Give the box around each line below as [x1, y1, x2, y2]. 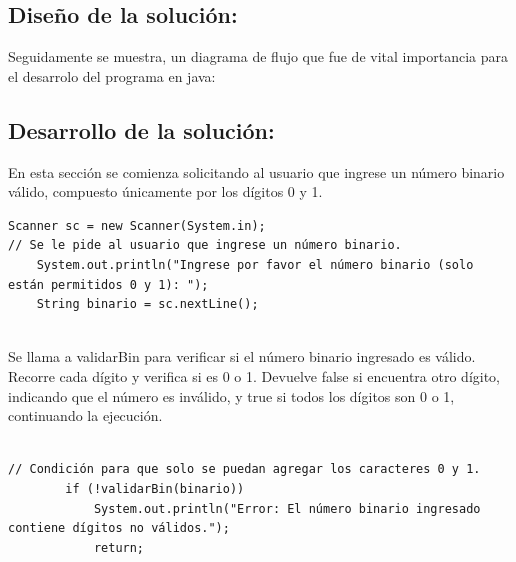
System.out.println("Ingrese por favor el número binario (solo [36, 257, 474, 272]
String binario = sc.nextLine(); [36, 297, 259, 312]
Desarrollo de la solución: [8, 114, 275, 145]
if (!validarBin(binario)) [65, 481, 245, 496]
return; [93, 540, 145, 555]
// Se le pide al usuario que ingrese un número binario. [8, 238, 402, 253]
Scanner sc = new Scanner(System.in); [8, 218, 266, 233]
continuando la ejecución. [8, 405, 163, 426]
